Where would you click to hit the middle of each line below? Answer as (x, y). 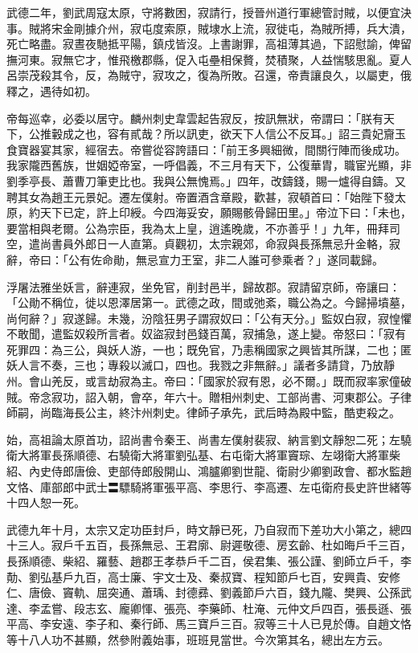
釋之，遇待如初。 (51, 90)
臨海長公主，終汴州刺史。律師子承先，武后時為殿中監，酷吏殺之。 (225, 412)
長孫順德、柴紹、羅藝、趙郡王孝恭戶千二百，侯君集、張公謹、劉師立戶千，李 (209, 561)
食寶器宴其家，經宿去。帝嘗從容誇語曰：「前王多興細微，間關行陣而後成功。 (206, 149)
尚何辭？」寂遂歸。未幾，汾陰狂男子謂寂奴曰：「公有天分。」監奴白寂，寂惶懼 (209, 318)
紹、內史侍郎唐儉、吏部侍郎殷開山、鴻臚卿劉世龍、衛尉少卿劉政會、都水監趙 (209, 471)
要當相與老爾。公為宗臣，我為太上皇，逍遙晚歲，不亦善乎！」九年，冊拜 (198, 228)
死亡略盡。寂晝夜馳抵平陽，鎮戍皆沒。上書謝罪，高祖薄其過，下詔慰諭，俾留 (209, 44)
